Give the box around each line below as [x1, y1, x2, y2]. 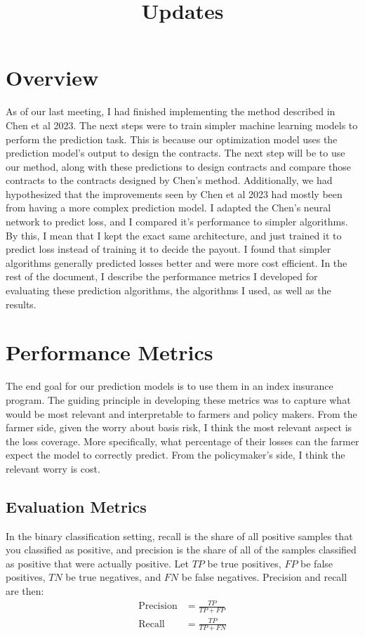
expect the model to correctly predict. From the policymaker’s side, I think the [6, 447, 345, 462]
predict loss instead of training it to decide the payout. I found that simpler [6, 242, 331, 256]
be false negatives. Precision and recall [181, 570, 347, 584]
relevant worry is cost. [6, 461, 100, 475]
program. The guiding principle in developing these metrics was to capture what [6, 392, 351, 407]
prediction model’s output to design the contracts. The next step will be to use [6, 145, 345, 160]
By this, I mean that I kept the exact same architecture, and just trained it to [6, 228, 342, 242]
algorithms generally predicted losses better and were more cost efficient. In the [6, 255, 347, 270]
